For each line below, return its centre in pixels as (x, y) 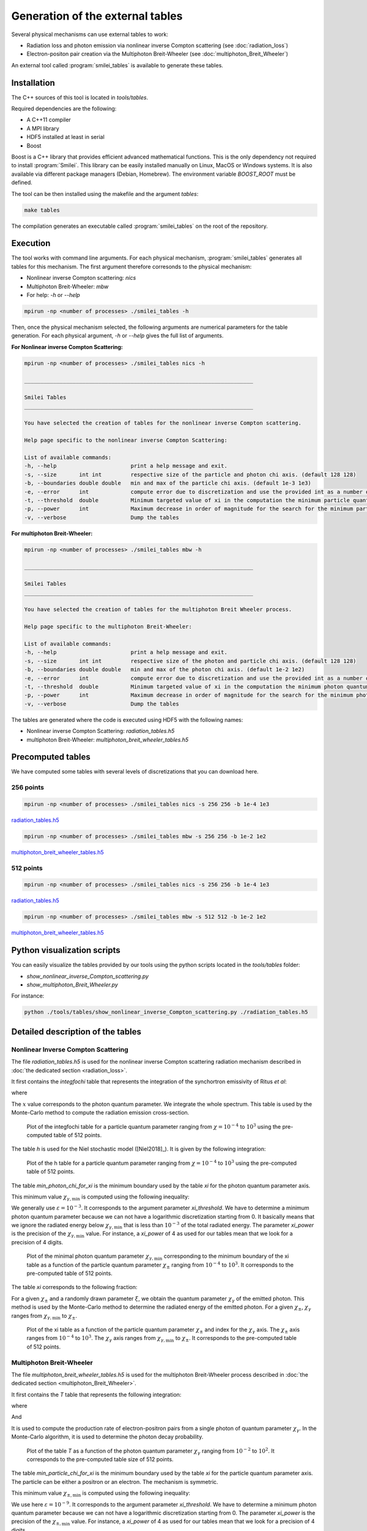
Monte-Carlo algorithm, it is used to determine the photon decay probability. (107, 1437)
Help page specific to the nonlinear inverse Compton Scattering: (126, 440)
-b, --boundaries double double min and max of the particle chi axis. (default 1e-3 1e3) (168, 483)
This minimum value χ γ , (41, 1197)
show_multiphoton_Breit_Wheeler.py (72, 985)
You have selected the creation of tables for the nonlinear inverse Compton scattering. (163, 423)
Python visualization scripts (66, 950)
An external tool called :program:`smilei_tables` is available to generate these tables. (117, 65)
